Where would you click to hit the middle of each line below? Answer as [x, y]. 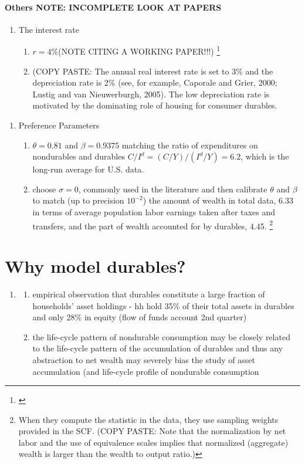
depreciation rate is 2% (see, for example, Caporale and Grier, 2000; [155, 82]
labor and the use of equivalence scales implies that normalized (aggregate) [153, 442]
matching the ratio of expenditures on [190, 145]
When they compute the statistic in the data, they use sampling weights [148, 419]
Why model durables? [95, 266]
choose [44, 189]
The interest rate [49, 29]
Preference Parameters [59, 125]
